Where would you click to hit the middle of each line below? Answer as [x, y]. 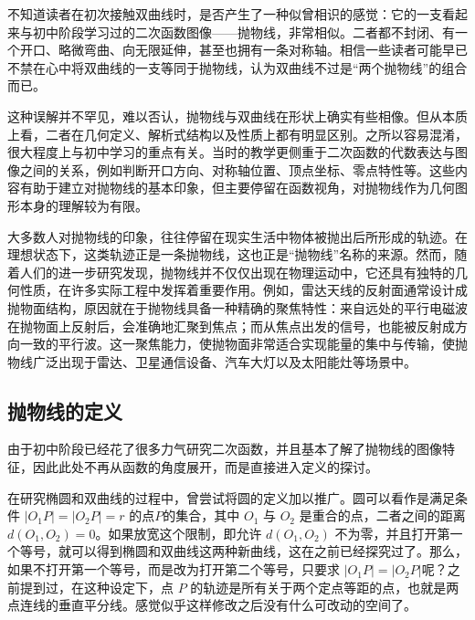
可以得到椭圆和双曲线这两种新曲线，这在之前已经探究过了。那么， [269, 551]
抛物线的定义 [65, 410]
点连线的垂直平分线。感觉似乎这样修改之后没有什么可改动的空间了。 [212, 605]
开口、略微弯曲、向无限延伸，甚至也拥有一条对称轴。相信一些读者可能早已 [243, 50]
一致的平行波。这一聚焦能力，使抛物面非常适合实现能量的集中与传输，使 [237, 344]
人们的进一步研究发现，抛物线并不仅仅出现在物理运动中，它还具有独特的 [237, 272]
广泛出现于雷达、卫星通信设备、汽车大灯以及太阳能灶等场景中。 [224, 361]
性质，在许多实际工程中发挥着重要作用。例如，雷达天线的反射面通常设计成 [243, 290]
